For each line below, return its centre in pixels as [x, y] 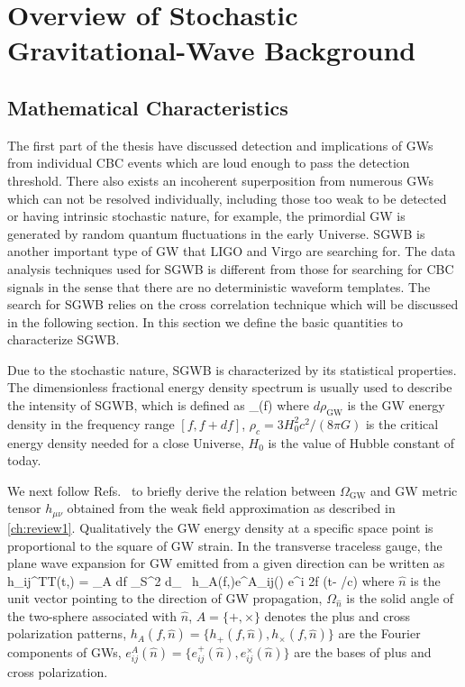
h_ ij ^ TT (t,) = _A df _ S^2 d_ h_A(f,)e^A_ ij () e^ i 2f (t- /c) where [201, 580]
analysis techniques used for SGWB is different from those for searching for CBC [231, 268]
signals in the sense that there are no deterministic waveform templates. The [219, 286]
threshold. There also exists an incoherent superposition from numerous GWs [221, 180]
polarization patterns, [67, 633]
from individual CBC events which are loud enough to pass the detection [209, 163]
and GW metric [414, 490]
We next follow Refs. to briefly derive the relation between [172, 490]
